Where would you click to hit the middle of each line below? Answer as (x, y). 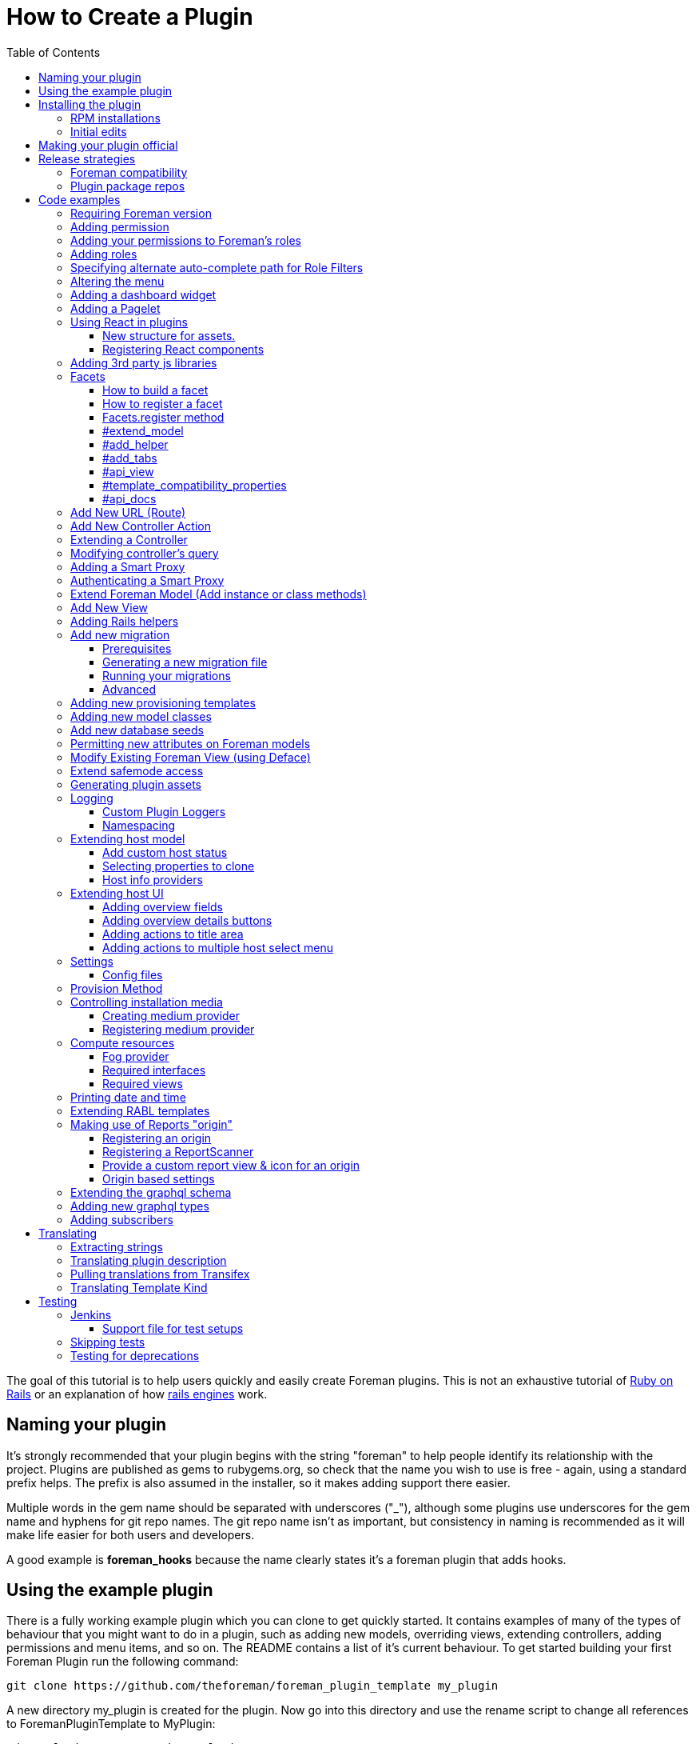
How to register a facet (163, 403)
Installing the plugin (90, 104)
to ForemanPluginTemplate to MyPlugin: (111, 1724)
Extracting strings (117, 1246)
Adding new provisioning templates (163, 702)
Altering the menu (117, 281)
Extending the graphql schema (151, 1192)
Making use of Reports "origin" (152, 1124)
